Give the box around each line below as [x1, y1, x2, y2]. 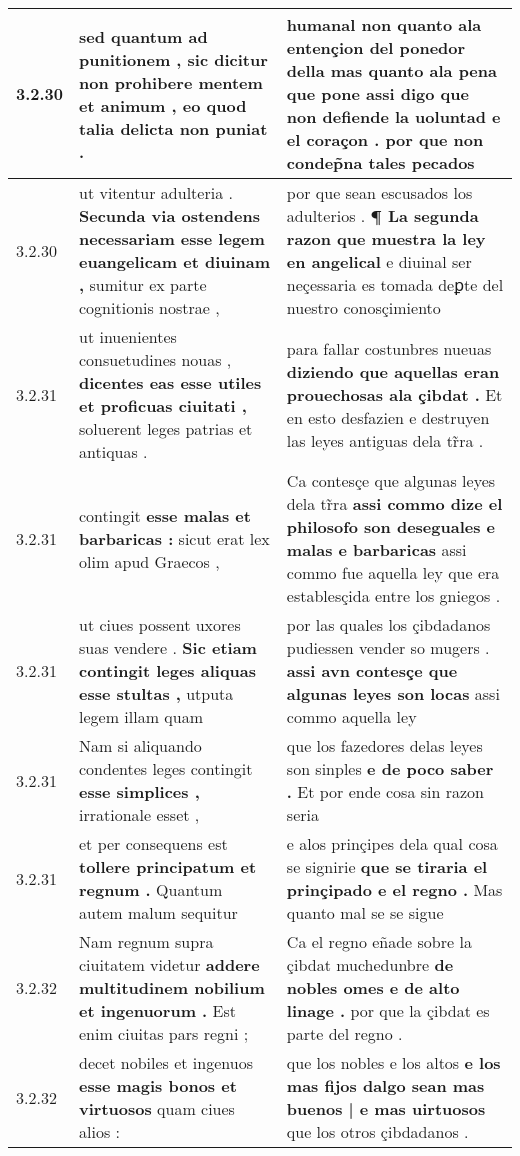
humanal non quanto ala [286, 13, 482, 36]
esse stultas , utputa [79, 682, 234, 705]
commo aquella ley [286, 705, 417, 728]
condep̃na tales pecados [286, 151, 475, 174]
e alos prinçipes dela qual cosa [286, 832, 498, 855]
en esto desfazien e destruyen [286, 405, 490, 429]
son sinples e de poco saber [286, 757, 494, 780]
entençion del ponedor [286, 36, 466, 59]
